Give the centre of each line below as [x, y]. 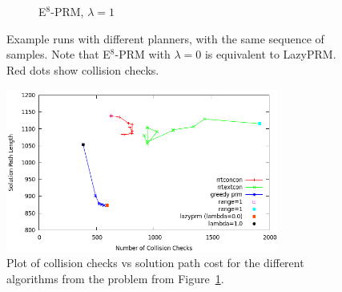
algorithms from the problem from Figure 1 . [115, 278]
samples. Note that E [58, 54]
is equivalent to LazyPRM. [270, 54]
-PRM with [143, 54]
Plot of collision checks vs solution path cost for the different [155, 263]
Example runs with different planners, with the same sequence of [165, 38]
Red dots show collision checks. [83, 69]
